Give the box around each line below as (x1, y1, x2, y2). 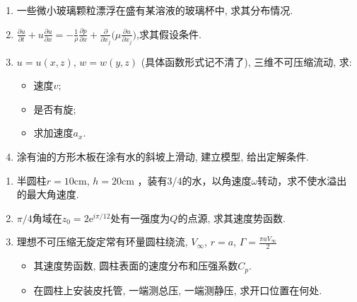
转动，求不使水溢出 (257, 173, 347, 187)
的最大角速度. (16, 187, 79, 202)
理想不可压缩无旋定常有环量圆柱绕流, (16, 234, 188, 249)
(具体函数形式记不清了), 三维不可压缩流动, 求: (141, 54, 352, 69)
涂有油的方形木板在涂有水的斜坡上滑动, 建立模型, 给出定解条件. (16, 149, 309, 163)
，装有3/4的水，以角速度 (137, 173, 252, 187)
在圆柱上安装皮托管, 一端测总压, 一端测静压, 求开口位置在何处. (33, 282, 322, 297)
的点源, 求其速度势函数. (177, 210, 286, 225)
